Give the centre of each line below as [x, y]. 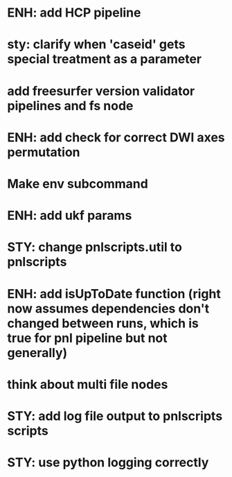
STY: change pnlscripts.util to [95, 247]
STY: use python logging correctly [108, 463]
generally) [37, 353]
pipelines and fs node [70, 106]
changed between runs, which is [103, 323]
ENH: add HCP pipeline [74, 13]
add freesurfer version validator [101, 91]
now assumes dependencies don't [108, 308]
